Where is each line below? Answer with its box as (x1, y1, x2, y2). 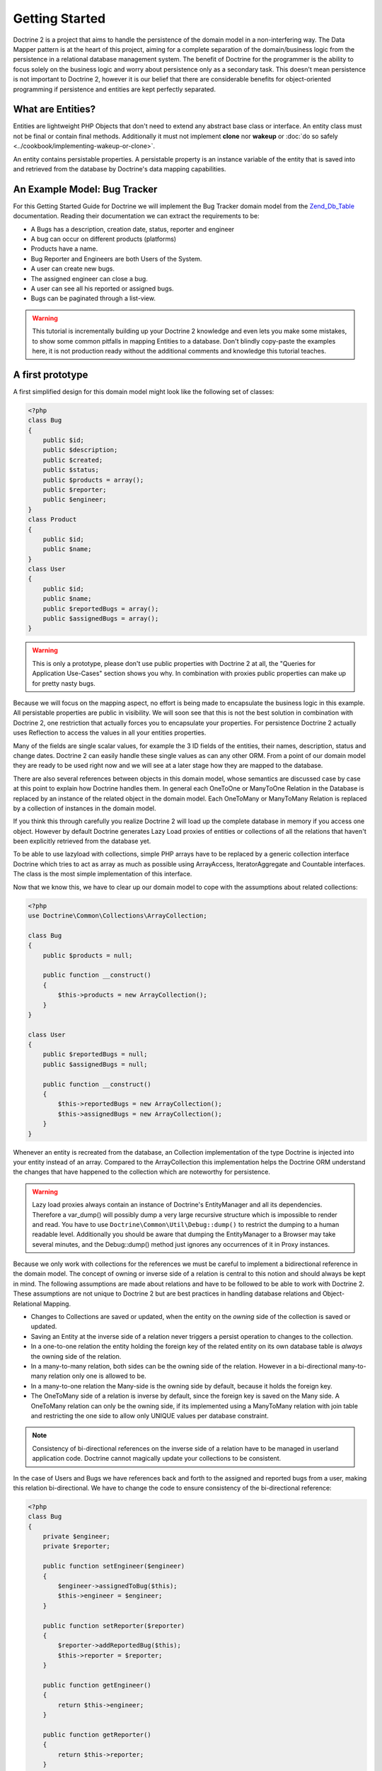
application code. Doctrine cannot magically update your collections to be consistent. (32, 1454, 282, 1463)
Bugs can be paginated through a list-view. (30, 294, 156, 302)
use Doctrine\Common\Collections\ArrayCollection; (28, 912, 208, 920)
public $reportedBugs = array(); (42, 604, 159, 613)
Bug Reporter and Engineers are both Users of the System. (30, 254, 202, 263)
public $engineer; (42, 496, 107, 504)
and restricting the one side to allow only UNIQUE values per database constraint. (30, 1411, 269, 1420)
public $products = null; (42, 951, 133, 959)
